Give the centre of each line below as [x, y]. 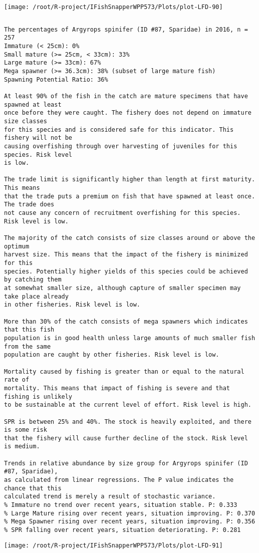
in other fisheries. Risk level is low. [72, 305]
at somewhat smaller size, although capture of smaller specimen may [122, 288]
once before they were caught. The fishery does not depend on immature [128, 113]
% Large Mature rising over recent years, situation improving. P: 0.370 [130, 513]
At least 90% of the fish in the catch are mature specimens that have [126, 96]
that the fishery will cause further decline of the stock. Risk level [126, 438]
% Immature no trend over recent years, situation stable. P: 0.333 [121, 505]
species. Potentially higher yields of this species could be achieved [126, 271]
